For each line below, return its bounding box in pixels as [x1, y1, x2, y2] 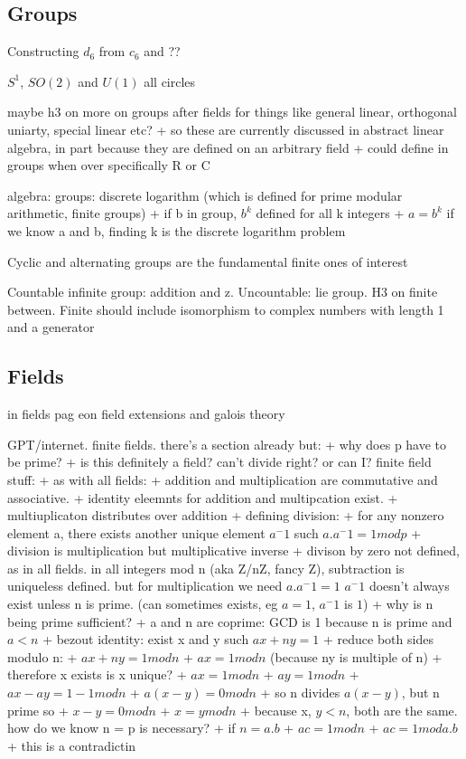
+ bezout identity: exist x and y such [42, 630, 249, 649]
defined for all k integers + [256, 204, 405, 223]
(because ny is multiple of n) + [270, 647, 443, 666]
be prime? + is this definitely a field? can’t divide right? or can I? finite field [7, 452, 432, 471]
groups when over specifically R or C [7, 156, 210, 175]
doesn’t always [368, 576, 450, 595]
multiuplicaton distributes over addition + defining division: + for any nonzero [7, 506, 444, 525]
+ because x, [240, 700, 312, 719]
